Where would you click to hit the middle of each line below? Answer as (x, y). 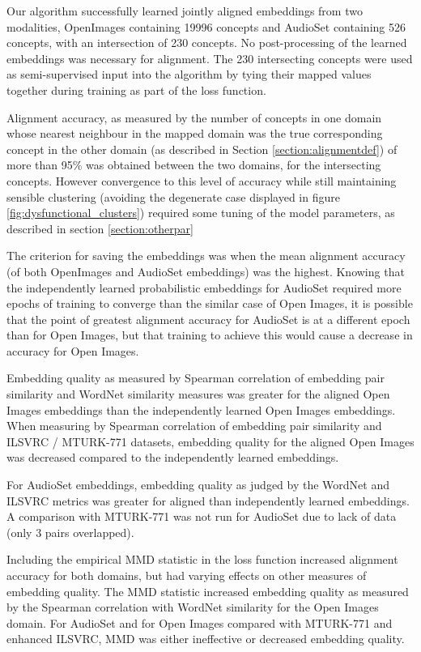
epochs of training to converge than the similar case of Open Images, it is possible (210, 303)
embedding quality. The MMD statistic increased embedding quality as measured (208, 591)
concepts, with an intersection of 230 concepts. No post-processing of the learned (207, 43)
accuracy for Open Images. (73, 350)
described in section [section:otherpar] (100, 228)
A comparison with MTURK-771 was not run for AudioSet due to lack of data (202, 516)
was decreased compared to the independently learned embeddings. (173, 457)
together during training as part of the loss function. (136, 89)
